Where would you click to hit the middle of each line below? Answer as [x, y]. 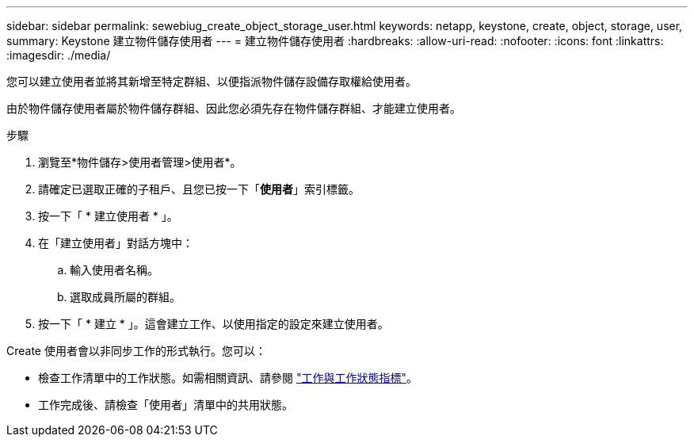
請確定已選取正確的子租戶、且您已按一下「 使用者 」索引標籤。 [199, 189]
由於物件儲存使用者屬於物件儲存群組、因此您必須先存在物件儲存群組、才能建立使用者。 [234, 108]
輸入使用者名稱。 [114, 270]
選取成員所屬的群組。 [125, 297]
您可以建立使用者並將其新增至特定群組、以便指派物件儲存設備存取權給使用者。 [212, 81]
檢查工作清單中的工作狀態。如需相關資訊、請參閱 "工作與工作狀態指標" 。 [228, 378]
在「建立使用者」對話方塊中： [116, 243]
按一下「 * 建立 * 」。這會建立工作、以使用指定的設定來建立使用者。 [214, 324]
